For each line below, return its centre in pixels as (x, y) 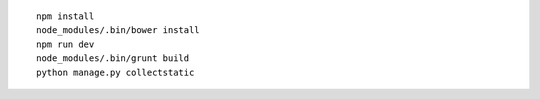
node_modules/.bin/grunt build (113, 58)
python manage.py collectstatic (115, 72)
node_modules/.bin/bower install (118, 30)
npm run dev (65, 44)
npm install (65, 16)
